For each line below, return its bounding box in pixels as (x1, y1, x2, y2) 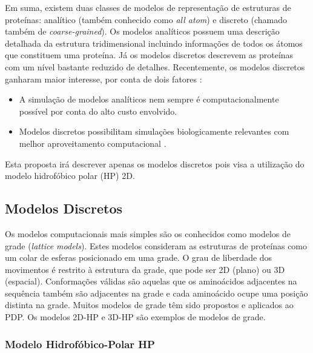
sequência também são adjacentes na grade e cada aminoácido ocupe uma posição (5, 286, 308, 299)
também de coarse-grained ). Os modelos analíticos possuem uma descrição (5, 25, 280, 38)
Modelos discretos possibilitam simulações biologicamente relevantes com (19, 125, 289, 138)
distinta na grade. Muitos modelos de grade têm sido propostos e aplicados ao (5, 298, 294, 311)
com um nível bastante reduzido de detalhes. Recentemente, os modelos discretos (5, 60, 305, 73)
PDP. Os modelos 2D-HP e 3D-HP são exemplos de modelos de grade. (5, 311, 266, 323)
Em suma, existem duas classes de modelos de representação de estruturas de (5, 1, 291, 13)
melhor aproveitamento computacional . (19, 136, 166, 149)
